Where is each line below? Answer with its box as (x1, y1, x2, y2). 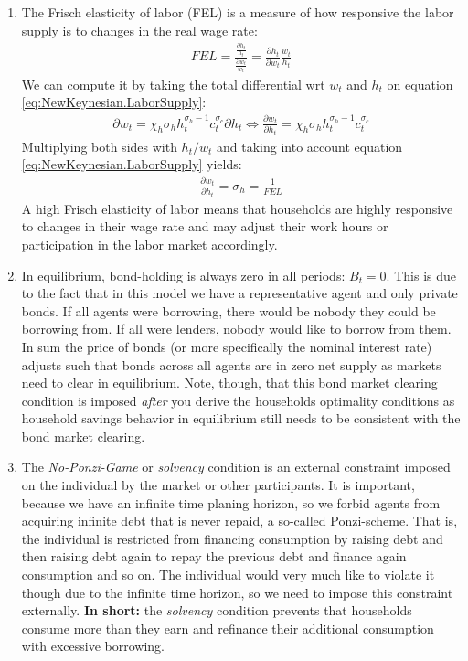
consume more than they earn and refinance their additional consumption (21, 618, 434, 637)
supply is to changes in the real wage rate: (21, 20, 258, 39)
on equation (387, 74, 453, 93)
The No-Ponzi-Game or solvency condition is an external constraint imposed (21, 457, 451, 476)
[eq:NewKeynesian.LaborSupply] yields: (21, 155, 242, 174)
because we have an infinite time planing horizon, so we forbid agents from (21, 493, 441, 512)
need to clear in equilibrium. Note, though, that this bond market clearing (21, 373, 438, 392)
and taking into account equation (217, 136, 403, 155)
